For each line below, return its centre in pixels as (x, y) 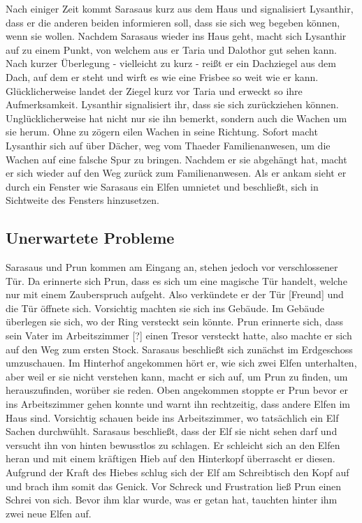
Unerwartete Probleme (90, 238)
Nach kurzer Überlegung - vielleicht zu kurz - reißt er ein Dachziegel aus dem (171, 63)
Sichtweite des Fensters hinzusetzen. (82, 200)
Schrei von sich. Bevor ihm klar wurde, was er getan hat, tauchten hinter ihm (172, 500)
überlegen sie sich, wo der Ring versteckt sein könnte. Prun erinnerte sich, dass (174, 322)
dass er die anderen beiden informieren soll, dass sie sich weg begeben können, (173, 22)
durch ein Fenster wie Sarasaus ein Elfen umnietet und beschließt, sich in (162, 186)
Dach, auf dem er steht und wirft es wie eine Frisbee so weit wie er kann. (162, 76)
